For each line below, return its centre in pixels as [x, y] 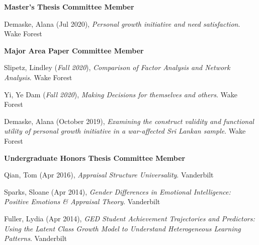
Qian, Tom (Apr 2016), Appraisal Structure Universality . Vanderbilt [109, 175]
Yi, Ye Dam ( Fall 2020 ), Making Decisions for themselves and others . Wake [121, 94]
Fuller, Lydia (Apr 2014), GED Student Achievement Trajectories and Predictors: [129, 218]
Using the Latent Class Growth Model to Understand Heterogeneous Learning [122, 228]
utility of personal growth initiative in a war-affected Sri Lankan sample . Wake [125, 131]
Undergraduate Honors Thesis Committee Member [95, 158]
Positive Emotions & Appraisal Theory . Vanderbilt [82, 201]
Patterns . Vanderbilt [36, 238]
